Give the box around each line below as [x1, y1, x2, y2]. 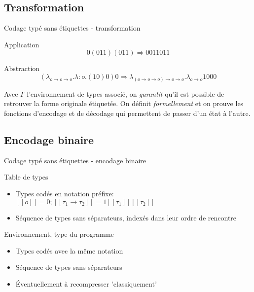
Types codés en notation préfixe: [15, 188, 114, 199]
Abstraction [4, 63, 40, 73]
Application [4, 39, 39, 49]
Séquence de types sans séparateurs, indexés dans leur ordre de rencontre [15, 212, 237, 222]
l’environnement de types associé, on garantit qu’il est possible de [27, 88, 224, 99]
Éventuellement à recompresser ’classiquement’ [15, 278, 157, 289]
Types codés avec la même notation [15, 245, 123, 255]
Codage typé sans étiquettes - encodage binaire [4, 155, 146, 165]
